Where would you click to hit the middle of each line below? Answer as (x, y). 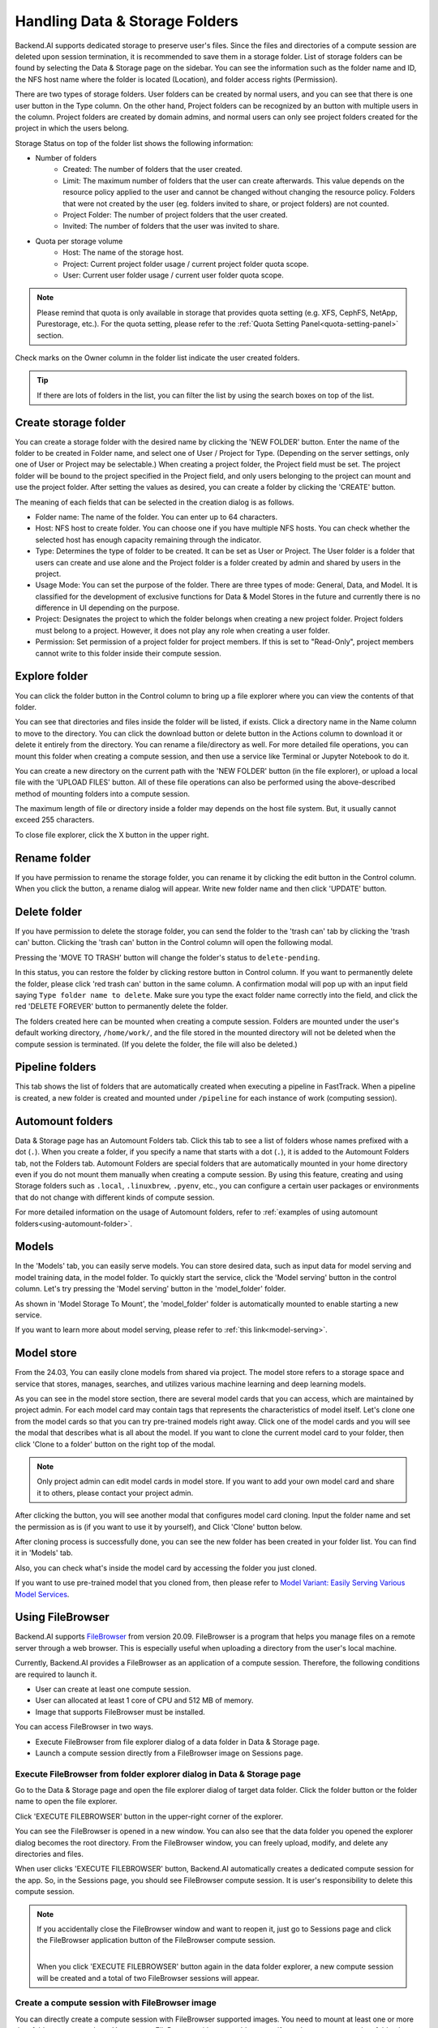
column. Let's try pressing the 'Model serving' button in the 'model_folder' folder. (150, 1289)
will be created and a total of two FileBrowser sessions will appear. (148, 1978)
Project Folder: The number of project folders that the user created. (175, 215)
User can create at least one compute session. (113, 1689)
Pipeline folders (56, 1067)
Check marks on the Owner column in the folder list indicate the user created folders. (157, 358)
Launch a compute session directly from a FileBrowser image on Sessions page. (169, 1753)
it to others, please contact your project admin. (115, 1493)
